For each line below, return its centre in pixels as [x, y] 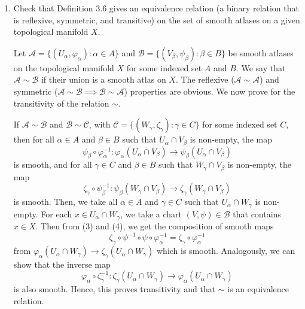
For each [57, 213]
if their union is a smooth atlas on [103, 79]
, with [100, 124]
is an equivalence [258, 289]
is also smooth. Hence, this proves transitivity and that [115, 289]
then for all [34, 139]
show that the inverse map [62, 264]
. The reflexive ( [205, 79]
